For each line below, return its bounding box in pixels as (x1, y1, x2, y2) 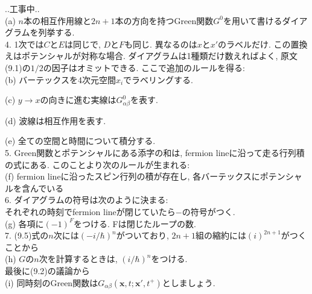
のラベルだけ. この (218, 37, 291, 50)
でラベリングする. (123, 73, 194, 86)
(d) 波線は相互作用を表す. (5, 114, 106, 127)
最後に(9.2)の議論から (5, 264, 90, 277)
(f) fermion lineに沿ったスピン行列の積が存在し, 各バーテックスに (5, 170, 260, 183)
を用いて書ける (223, 14, 282, 27)
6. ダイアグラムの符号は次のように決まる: (5, 193, 168, 206)
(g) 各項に (5, 217, 44, 230)
